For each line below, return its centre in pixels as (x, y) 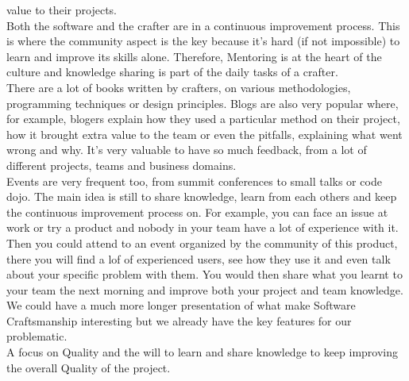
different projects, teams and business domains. (122, 165)
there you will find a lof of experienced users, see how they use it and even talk (199, 258)
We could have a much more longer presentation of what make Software (181, 305)
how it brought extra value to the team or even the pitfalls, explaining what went (204, 134)
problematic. (37, 336)
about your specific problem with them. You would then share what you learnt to (204, 274)
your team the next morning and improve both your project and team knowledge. (205, 289)
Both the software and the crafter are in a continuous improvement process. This (203, 25)
